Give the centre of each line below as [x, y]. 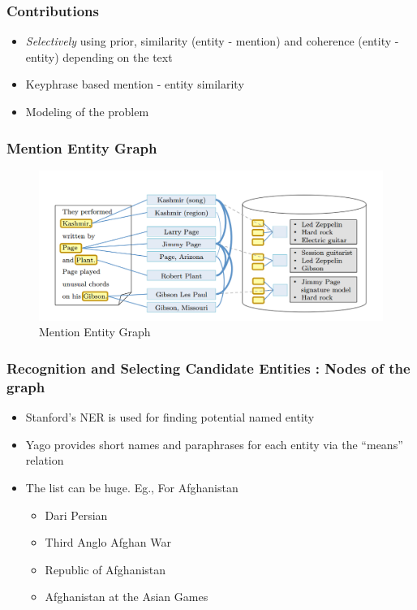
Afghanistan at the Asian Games [127, 597]
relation [45, 460]
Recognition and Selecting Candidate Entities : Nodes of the [208, 368]
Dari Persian [76, 515]
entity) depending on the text [99, 56]
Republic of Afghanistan [105, 569]
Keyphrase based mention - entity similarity [135, 84]
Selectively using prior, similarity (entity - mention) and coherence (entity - [212, 41]
